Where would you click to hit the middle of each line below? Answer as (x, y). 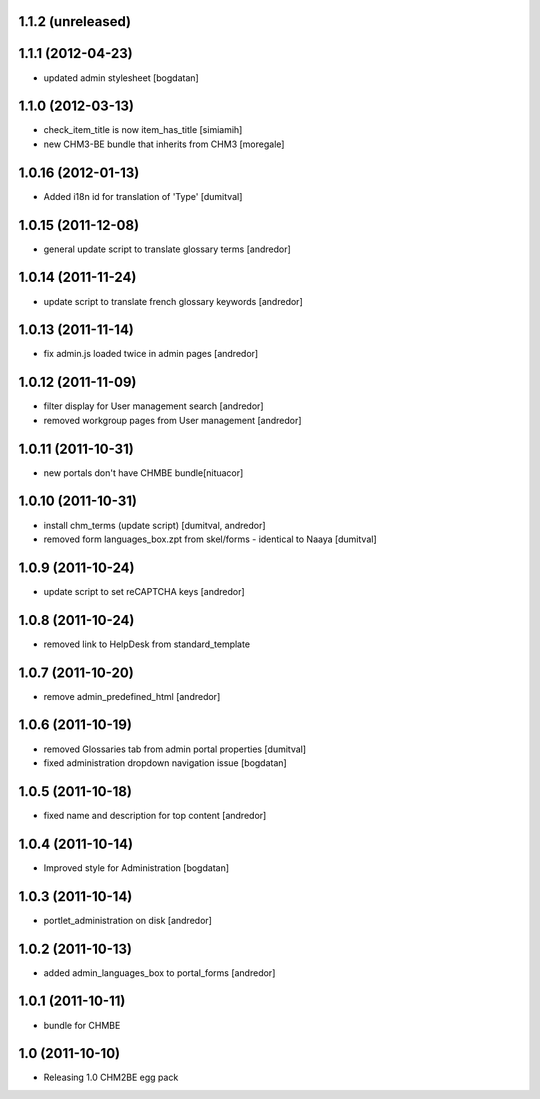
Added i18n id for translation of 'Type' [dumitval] (143, 196)
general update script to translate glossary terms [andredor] (167, 249)
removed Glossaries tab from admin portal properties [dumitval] (175, 749)
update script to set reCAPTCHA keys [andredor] (144, 591)
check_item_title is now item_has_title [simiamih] (143, 130)
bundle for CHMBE (82, 1025)
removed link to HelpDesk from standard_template (146, 644)
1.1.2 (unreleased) (75, 21)
